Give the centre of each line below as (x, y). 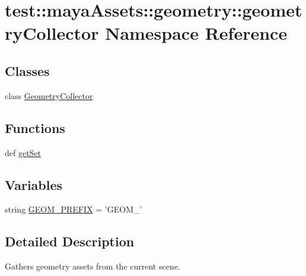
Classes (27, 70)
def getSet (23, 152)
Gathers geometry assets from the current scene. (93, 266)
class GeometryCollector (49, 95)
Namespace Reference (196, 33)
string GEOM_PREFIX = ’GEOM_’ (74, 209)
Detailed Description (70, 241)
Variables (34, 184)
